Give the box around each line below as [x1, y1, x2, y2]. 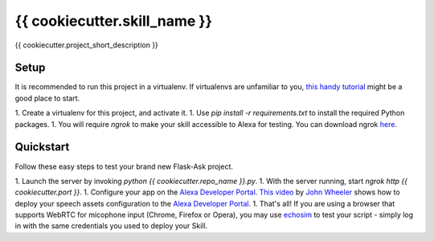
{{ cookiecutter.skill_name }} [14, 12, 212, 30]
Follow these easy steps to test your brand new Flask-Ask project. [14, 161, 233, 171]
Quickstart [14, 141, 70, 154]
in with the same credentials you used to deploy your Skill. [14, 221, 208, 231]
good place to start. [14, 93, 80, 103]
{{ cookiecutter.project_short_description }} [14, 40, 158, 50]
